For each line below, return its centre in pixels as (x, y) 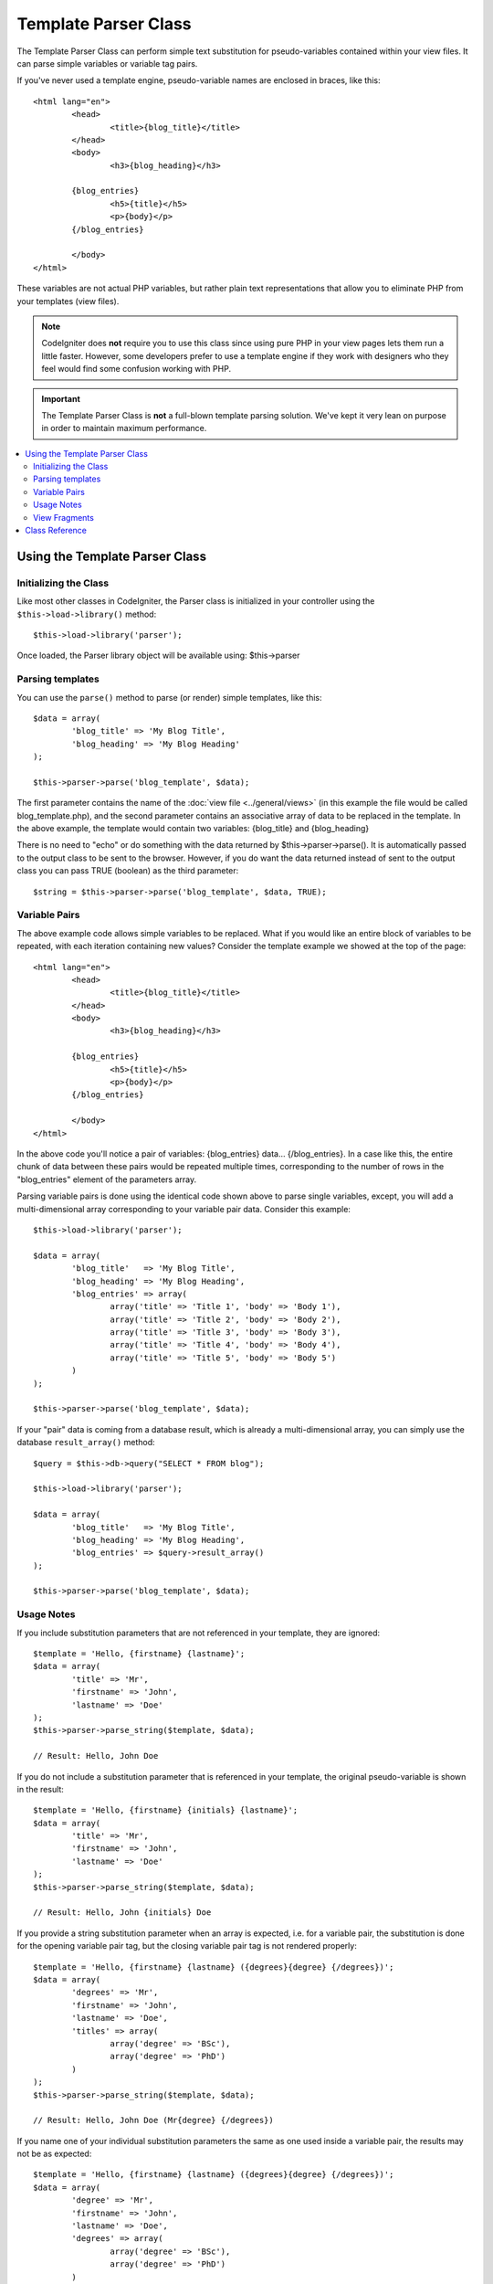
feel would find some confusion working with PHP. (136, 369)
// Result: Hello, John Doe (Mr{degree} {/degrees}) (153, 2120)
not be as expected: (54, 2154)
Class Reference (56, 531)
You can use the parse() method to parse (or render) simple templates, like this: (169, 697)
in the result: (40, 1789)
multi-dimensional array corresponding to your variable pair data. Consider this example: (184, 1209)
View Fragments (64, 517)
